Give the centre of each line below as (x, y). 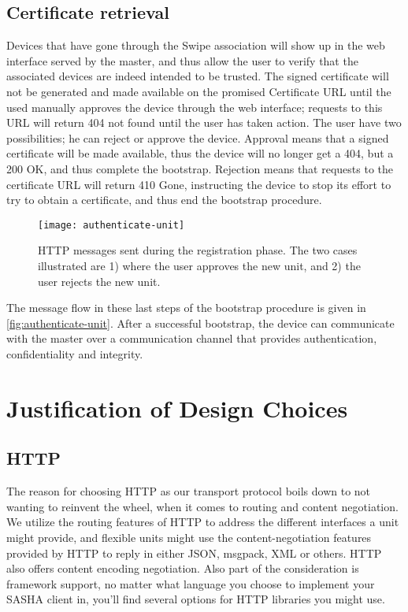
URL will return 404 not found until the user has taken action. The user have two (204, 122)
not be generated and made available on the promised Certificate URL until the (199, 91)
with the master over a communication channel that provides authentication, (192, 338)
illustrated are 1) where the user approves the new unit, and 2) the (199, 265)
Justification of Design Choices (177, 408)
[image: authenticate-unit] (111, 225)
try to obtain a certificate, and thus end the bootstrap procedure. (164, 200)
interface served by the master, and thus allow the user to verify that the (182, 60)
